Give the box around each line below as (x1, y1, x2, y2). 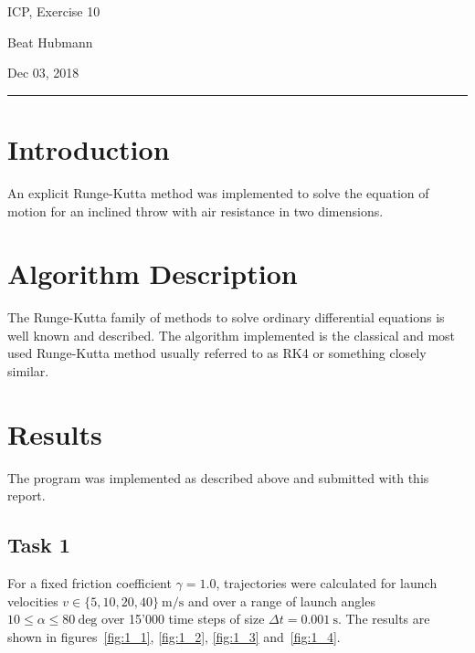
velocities (7, 591, 58, 610)
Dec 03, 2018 (7, 63, 79, 82)
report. (7, 486, 46, 505)
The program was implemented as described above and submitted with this (7, 468, 429, 487)
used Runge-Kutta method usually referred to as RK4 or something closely (7, 343, 427, 363)
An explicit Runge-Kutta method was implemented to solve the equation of (7, 183, 429, 202)
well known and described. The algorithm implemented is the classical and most (7, 325, 456, 344)
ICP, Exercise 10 (7, 2, 100, 20)
